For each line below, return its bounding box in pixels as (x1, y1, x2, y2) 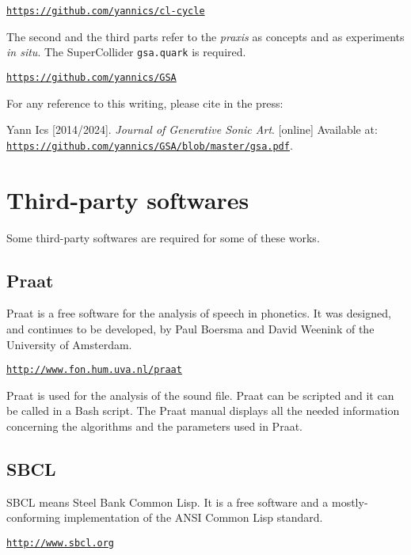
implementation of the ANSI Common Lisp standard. (63, 509, 323, 526)
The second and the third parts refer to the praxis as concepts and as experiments (6, 28, 405, 44)
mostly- (331, 493, 368, 510)
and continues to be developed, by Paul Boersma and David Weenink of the (6, 320, 375, 336)
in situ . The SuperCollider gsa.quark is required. (6, 44, 246, 60)
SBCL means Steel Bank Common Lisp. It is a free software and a (6, 493, 329, 510)
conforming (6, 509, 61, 526)
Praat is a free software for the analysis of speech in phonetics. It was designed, (6, 305, 391, 321)
